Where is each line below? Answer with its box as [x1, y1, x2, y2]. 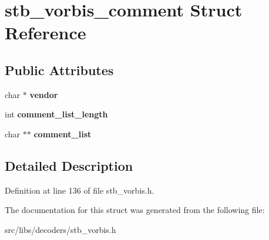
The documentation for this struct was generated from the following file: [5, 204, 265, 216]
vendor [29, 88, 58, 100]
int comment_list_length [5, 108, 108, 120]
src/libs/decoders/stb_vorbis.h [5, 223, 116, 235]
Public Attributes [5, 60, 114, 79]
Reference [5, 21, 86, 45]
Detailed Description [5, 156, 133, 174]
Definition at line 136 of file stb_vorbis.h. [5, 184, 154, 196]
